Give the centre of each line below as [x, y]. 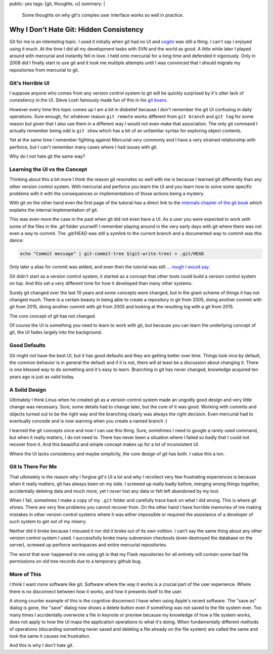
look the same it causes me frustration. [50, 636]
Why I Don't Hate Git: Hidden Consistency [77, 30]
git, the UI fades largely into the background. [56, 332]
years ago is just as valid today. [42, 377]
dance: [16, 241]
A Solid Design [28, 390]
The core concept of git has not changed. [53, 316]
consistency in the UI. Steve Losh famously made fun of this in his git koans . [89, 100]
